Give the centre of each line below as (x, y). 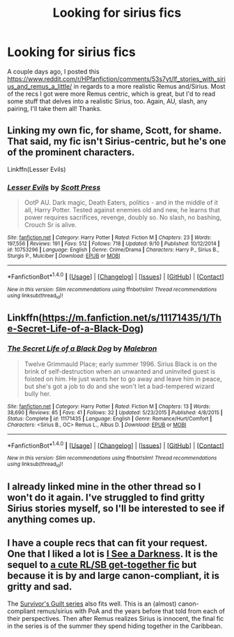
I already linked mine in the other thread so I (104, 487)
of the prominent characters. (71, 153)
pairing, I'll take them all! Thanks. (55, 108)
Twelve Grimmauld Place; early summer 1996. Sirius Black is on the (120, 364)
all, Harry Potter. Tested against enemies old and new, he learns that (122, 210)
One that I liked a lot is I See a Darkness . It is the (112, 554)
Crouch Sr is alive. (50, 225)
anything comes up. (52, 519)
